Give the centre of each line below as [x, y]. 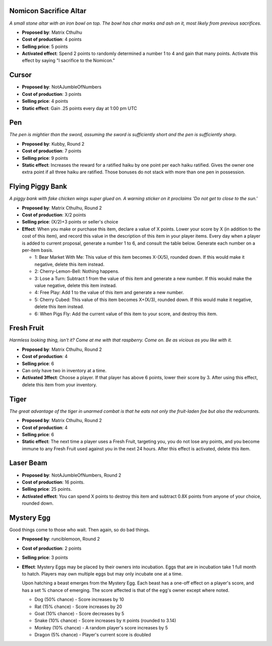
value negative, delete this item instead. [76, 285]
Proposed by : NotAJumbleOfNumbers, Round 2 [72, 475]
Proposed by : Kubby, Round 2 [53, 144]
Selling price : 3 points [45, 558]
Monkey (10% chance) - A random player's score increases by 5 [101, 627]
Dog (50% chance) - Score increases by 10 [79, 600]
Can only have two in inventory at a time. [64, 371]
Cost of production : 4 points [52, 39]
